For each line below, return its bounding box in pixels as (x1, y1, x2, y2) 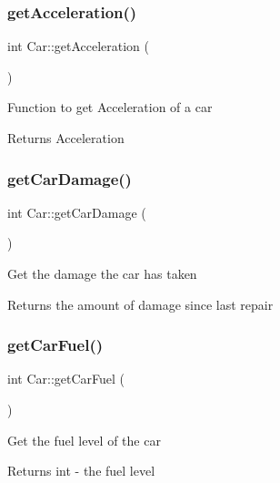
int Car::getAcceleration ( (7, 36, 150, 56)
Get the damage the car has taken (7, 264, 197, 283)
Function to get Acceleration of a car (7, 98, 213, 117)
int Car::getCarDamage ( (7, 202, 146, 221)
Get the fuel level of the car (7, 430, 161, 449)
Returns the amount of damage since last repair (7, 294, 274, 313)
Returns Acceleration (7, 128, 125, 147)
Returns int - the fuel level (7, 461, 155, 480)
